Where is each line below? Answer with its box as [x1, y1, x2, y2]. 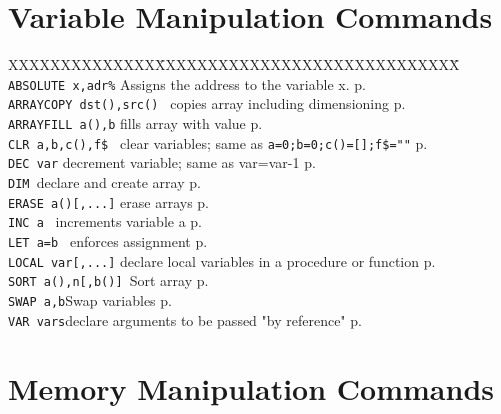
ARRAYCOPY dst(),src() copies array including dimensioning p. [8, 93, 406, 114]
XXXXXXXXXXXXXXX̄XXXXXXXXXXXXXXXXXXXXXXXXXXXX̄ [8, 54, 460, 75]
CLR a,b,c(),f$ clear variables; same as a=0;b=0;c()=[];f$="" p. [8, 132, 428, 153]
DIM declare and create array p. [8, 172, 201, 192]
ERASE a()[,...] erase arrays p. [8, 191, 209, 212]
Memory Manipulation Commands [8, 368, 494, 409]
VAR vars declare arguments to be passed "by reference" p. [8, 309, 362, 330]
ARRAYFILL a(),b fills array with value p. [8, 113, 263, 134]
